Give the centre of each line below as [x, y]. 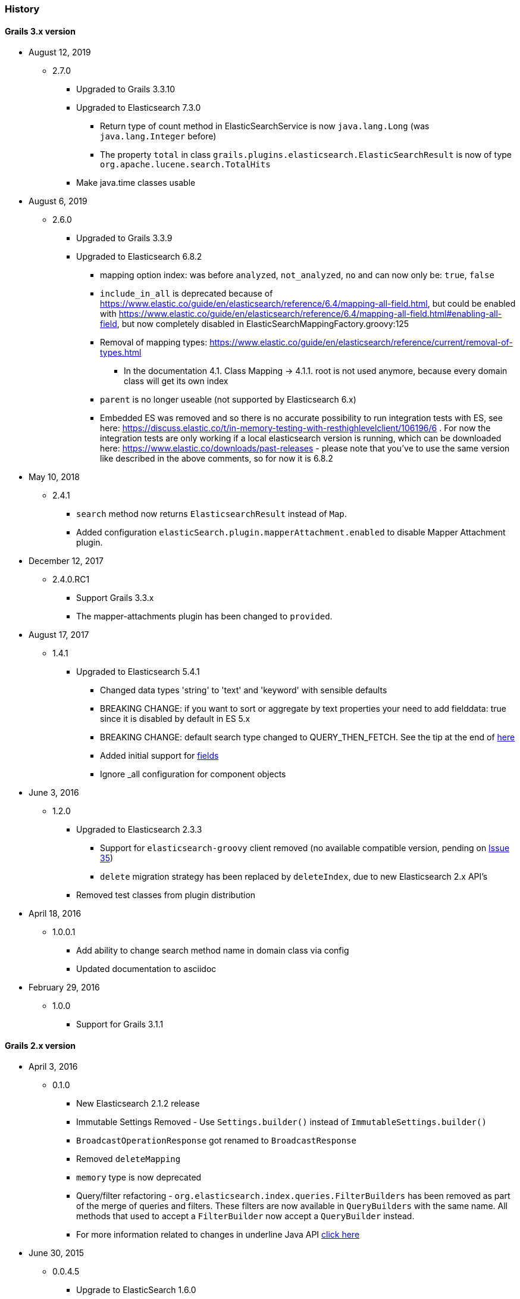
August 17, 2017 [59, 635]
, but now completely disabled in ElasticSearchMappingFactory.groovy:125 [263, 324]
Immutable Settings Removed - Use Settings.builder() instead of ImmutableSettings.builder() [281, 1122]
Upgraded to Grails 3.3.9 [124, 238]
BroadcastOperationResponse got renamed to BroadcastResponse [216, 1141]
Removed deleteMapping [129, 1159]
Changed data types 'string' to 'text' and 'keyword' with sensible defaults [244, 690]
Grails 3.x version [40, 31]
